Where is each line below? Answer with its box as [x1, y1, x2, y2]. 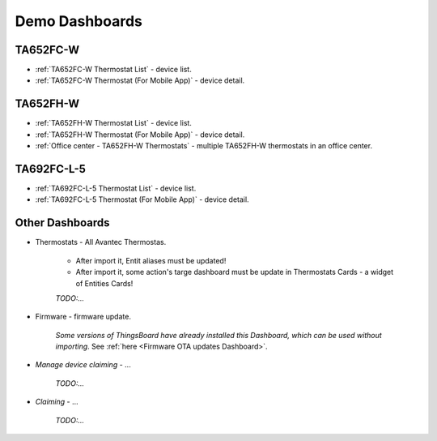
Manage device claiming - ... [35, 360, 131, 370]
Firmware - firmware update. [35, 312, 131, 322]
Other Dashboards [15, 216, 110, 230]
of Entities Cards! [75, 278, 134, 288]
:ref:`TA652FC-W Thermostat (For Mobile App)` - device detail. [35, 75, 245, 85]
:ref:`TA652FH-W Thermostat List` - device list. [35, 118, 192, 128]
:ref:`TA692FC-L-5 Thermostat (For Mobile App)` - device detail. [35, 195, 250, 204]
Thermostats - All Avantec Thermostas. [35, 238, 167, 247]
